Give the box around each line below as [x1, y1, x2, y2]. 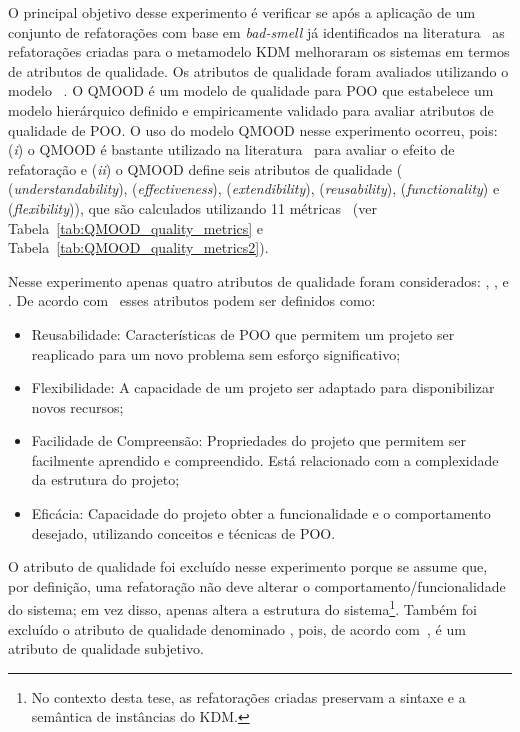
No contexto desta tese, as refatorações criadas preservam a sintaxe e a [31, 686, 466, 707]
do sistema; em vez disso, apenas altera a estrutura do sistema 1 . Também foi [8, 596, 477, 620]
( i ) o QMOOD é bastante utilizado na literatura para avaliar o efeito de [8, 139, 455, 160]
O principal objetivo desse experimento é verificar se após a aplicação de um [8, 2, 476, 22]
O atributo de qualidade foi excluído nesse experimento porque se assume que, [8, 556, 488, 577]
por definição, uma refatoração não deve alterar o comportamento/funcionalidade [8, 575, 506, 596]
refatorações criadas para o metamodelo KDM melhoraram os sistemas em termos [8, 41, 510, 62]
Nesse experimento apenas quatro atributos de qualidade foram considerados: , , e [8, 270, 509, 291]
